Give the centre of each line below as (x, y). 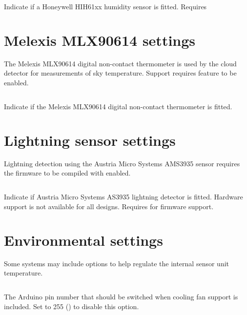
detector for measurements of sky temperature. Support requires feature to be (120, 73)
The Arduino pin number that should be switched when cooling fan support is (121, 297)
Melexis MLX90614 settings (100, 40)
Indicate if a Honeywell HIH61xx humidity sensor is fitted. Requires (105, 6)
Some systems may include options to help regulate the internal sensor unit (117, 263)
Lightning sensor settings (90, 140)
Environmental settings (83, 240)
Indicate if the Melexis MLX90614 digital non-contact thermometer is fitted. (118, 106)
